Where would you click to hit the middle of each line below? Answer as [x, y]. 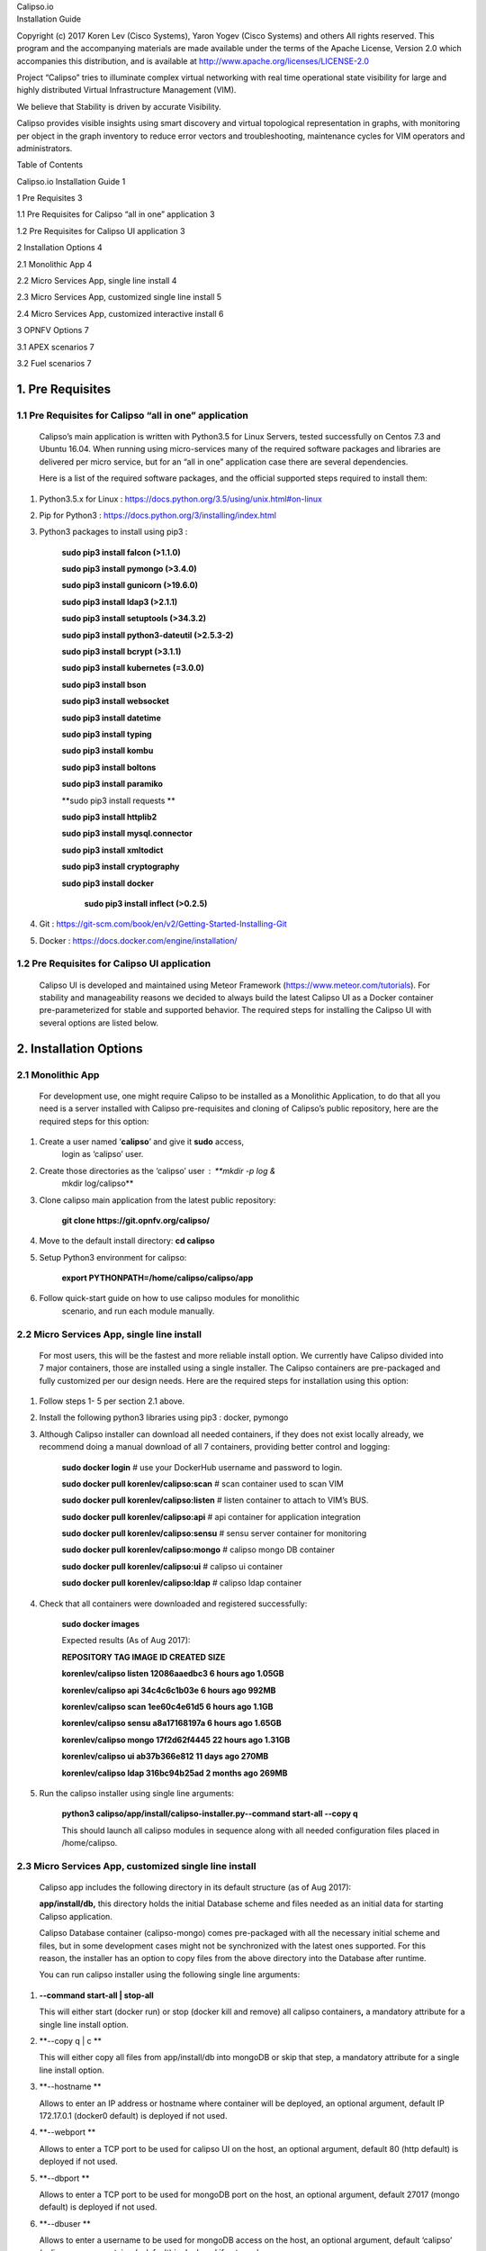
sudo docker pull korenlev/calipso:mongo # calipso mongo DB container [198, 1550]
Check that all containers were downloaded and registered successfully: [173, 1604]
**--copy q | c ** [71, 2040]
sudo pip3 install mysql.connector [127, 834]
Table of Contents [50, 165]
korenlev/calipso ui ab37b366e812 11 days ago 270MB [165, 1757]
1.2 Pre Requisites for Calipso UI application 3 [101, 231]
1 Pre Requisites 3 [49, 198]
